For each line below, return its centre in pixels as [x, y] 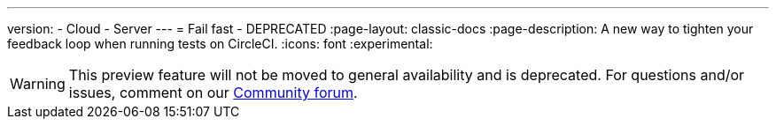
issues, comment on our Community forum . [213, 93]
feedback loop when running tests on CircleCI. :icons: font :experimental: [220, 44]
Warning [38, 84]
